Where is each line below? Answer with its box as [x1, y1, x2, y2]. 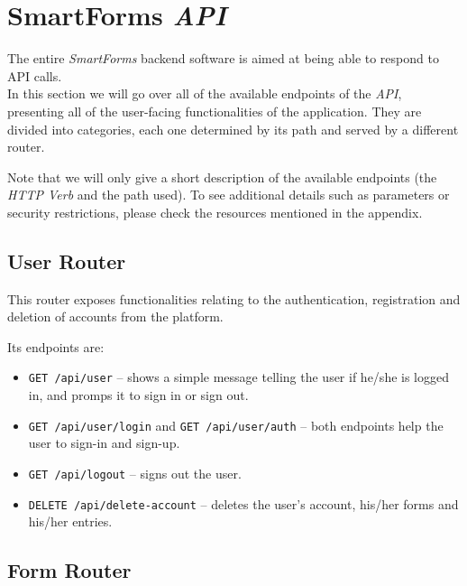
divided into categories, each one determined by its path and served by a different [7, 119, 459, 138]
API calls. [7, 66, 62, 85]
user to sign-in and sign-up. [28, 433, 180, 452]
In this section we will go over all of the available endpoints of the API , [7, 84, 402, 103]
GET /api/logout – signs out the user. [28, 463, 242, 482]
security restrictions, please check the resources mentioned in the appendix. [7, 202, 423, 221]
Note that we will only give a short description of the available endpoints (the [7, 167, 437, 186]
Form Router [7, 556, 132, 584]
